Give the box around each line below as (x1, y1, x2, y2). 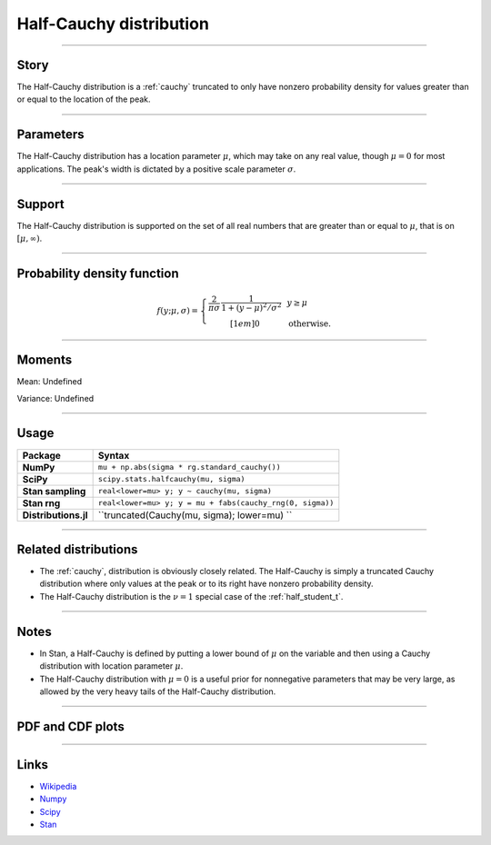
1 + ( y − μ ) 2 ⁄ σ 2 (221, 301, 282, 313)
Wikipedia (39, 780, 77, 791)
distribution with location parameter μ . (39, 661, 184, 671)
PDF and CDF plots (16, 719, 125, 734)
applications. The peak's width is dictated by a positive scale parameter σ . (16, 164, 296, 174)
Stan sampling (22, 484, 86, 497)
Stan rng (22, 496, 61, 509)
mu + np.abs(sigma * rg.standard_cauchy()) (97, 462, 281, 472)
